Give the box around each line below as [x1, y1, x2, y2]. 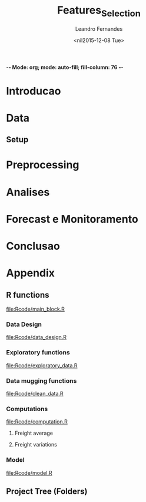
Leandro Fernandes [75, 25, 123, 32]
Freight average [14, 429, 53, 437]
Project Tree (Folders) [6, 486, 88, 496]
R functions [6, 290, 49, 300]
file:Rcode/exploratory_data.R [6, 361, 78, 369]
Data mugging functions [6, 376, 77, 384]
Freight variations [14, 441, 57, 448]
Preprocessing [6, 158, 79, 172]
